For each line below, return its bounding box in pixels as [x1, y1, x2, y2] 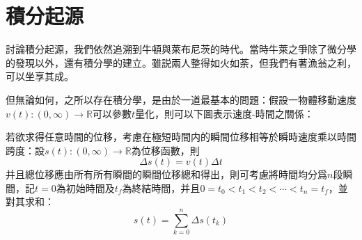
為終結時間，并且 [122, 180, 200, 195]
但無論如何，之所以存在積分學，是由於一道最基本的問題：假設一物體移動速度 [6, 92, 356, 106]
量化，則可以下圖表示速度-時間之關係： [135, 106, 314, 120]
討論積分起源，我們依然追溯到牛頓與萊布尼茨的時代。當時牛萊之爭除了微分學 [6, 42, 356, 56]
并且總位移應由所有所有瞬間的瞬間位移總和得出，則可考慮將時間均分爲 [6, 167, 327, 182]
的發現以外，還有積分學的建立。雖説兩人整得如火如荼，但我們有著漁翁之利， [6, 55, 356, 70]
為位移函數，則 [131, 143, 200, 157]
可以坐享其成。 [6, 69, 74, 83]
